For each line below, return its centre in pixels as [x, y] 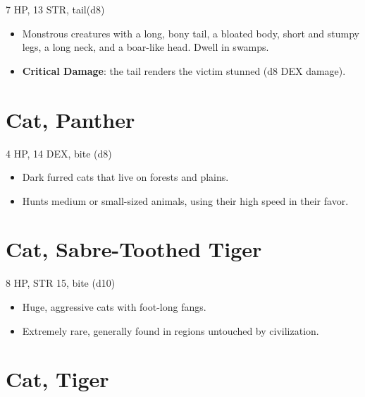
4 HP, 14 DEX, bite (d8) [59, 153]
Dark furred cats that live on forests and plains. [125, 177]
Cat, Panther [70, 119]
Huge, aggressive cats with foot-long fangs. [114, 307]
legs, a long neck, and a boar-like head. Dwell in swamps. [146, 47]
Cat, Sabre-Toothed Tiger [134, 249]
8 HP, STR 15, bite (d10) [61, 283]
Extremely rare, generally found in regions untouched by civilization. [171, 330]
